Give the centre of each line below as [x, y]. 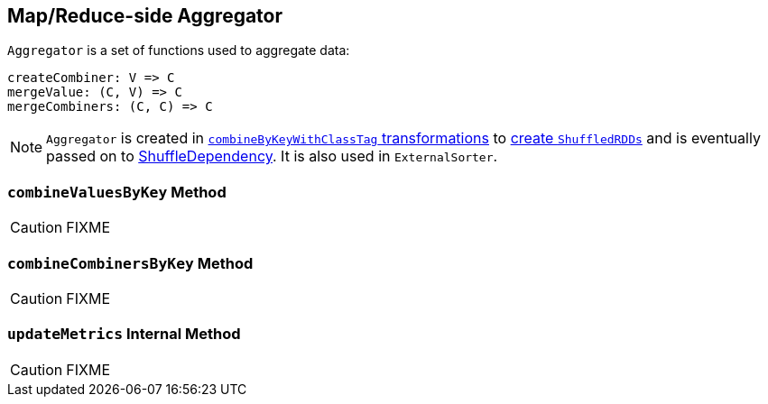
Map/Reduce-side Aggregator [145, 16]
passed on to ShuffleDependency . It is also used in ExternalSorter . [272, 156]
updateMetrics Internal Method [124, 334]
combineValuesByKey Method [117, 192]
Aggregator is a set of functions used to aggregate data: [179, 50]
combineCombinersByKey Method [130, 263]
